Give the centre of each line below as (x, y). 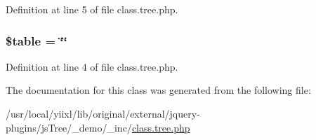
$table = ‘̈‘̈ (37, 40)
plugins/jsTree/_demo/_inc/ (69, 127)
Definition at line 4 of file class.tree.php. (92, 66)
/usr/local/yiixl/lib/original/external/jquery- (103, 113)
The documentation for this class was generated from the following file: (158, 90)
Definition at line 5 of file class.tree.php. (92, 9)
